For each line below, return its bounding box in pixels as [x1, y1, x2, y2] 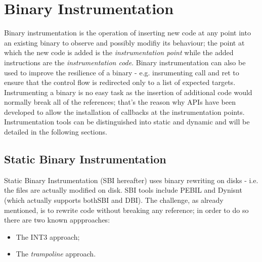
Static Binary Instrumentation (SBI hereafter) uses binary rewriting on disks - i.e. [4, 174, 258, 185]
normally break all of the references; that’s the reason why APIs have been [4, 97, 236, 107]
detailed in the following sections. [4, 126, 107, 137]
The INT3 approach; [16, 231, 80, 242]
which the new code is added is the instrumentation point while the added [4, 47, 234, 58]
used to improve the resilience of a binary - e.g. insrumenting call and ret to [4, 67, 239, 77]
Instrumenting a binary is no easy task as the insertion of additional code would [4, 86, 252, 97]
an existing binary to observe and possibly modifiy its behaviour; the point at [4, 37, 245, 48]
